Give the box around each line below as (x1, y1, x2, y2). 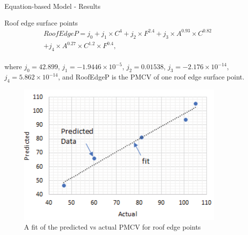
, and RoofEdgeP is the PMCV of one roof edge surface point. (58, 72, 245, 82)
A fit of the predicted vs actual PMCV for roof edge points (24, 221, 201, 232)
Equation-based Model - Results (4, 1, 101, 11)
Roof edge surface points (4, 17, 78, 27)
